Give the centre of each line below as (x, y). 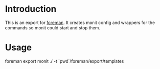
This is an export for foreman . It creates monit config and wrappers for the (80, 23)
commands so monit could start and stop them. (53, 27)
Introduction (31, 9)
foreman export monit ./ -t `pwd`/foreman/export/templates (65, 61)
